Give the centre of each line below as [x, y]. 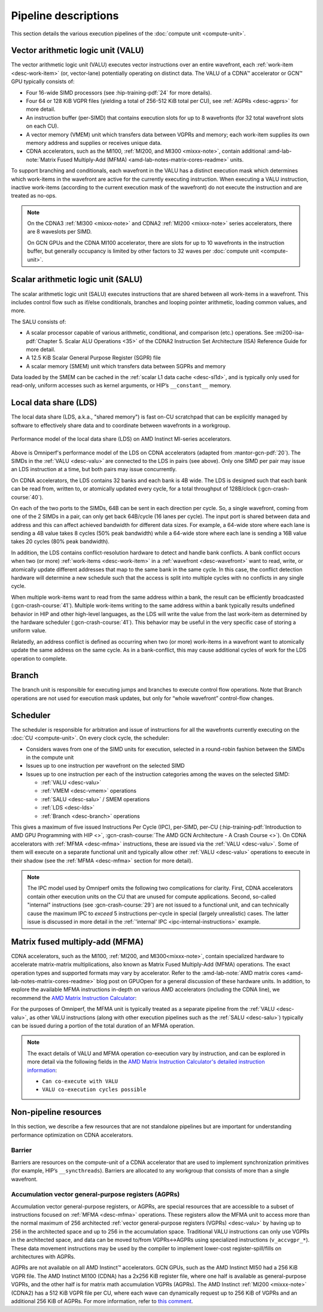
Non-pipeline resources [56, 1112]
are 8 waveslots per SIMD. [60, 232]
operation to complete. [39, 658]
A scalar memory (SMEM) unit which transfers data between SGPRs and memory [126, 366]
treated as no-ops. [34, 196]
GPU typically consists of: [43, 81]
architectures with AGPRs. [43, 1257]
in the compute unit [50, 757]
